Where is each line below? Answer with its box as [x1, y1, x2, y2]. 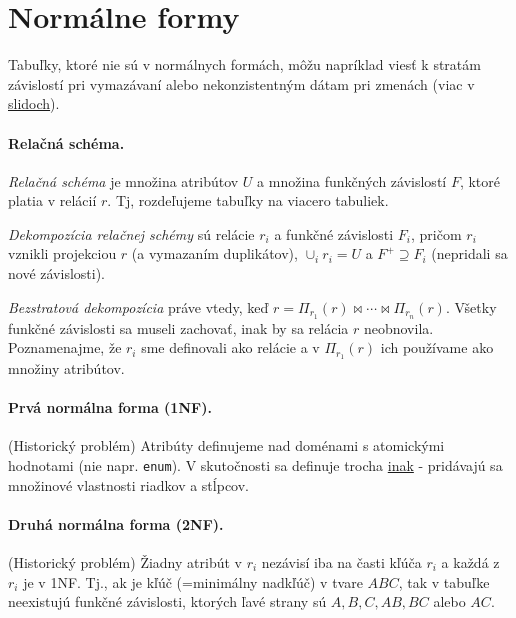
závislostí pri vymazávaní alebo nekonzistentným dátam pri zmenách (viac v [8, 73, 475, 94]
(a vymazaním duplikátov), [131, 243, 298, 264]
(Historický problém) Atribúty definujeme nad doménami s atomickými [8, 435, 445, 456]
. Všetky [445, 296, 497, 317]
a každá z [441, 552, 500, 573]
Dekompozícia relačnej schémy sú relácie [8, 223, 255, 244]
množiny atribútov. [8, 357, 125, 378]
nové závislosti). [8, 263, 105, 284]
